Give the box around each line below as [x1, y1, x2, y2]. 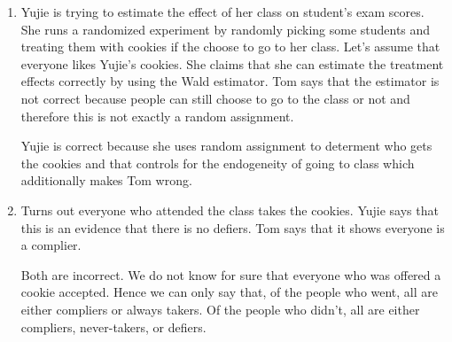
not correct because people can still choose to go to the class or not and [20, 89, 410, 107]
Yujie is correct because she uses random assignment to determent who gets [20, 136, 433, 155]
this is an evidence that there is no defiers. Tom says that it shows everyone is [20, 218, 445, 237]
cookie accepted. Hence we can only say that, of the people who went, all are [20, 283, 439, 301]
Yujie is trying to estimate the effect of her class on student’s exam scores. [20, 3, 425, 20]
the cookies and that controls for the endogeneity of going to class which [20, 153, 415, 172]
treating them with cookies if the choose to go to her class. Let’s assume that [20, 37, 440, 56]
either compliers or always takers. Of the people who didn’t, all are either [20, 299, 420, 318]
